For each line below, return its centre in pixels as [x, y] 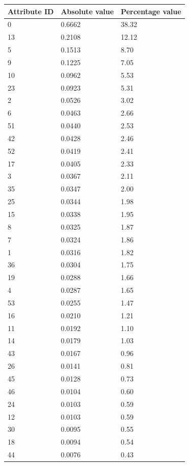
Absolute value [87, 11]
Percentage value [151, 11]
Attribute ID [31, 11]
